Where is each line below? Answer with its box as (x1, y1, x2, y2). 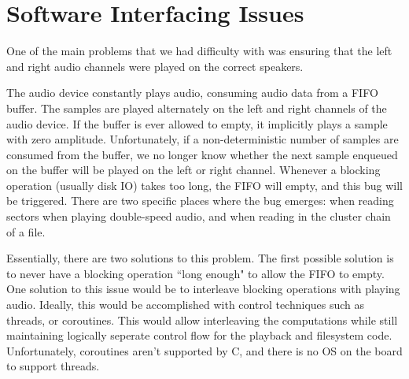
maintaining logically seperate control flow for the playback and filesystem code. (6, 327, 392, 344)
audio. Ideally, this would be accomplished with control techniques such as (6, 296, 365, 313)
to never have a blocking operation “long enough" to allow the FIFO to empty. (6, 265, 385, 281)
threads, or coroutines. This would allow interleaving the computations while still (6, 311, 398, 328)
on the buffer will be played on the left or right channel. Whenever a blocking (6, 162, 381, 178)
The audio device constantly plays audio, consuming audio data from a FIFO (6, 84, 378, 101)
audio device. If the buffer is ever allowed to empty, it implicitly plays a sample (6, 115, 388, 132)
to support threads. (6, 358, 100, 374)
